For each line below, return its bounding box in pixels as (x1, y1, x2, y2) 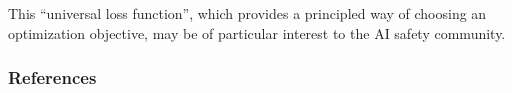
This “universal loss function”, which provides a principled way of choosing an (8, 3, 487, 23)
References (8, 65, 97, 90)
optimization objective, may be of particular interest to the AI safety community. (8, 22, 506, 43)
